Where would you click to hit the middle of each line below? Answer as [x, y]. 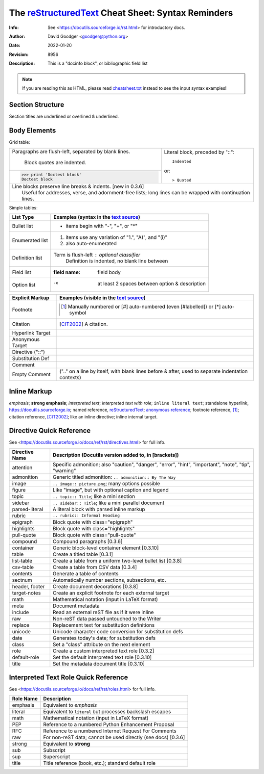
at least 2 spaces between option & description [152, 284]
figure [19, 490]
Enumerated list [30, 240]
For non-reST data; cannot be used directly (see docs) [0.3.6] [114, 737]
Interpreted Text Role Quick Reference [68, 678]
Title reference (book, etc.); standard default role [99, 763]
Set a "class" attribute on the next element [101, 644]
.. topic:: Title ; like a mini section [94, 496]
